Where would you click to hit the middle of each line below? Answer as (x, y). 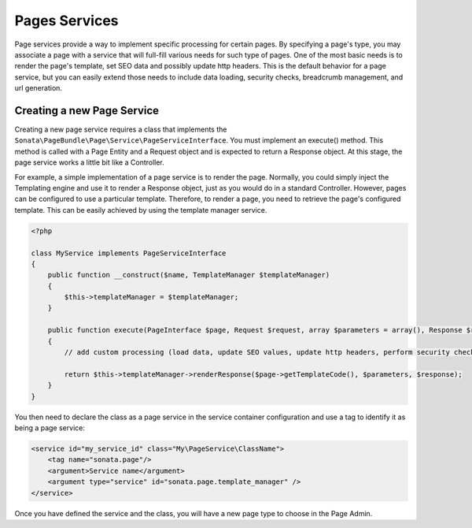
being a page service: (50, 428)
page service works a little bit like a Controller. (89, 162)
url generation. (39, 88)
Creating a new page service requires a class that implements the (121, 129)
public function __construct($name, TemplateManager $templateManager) (189, 275)
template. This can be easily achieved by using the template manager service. (141, 210)
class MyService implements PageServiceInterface (129, 253)
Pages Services (66, 20)
